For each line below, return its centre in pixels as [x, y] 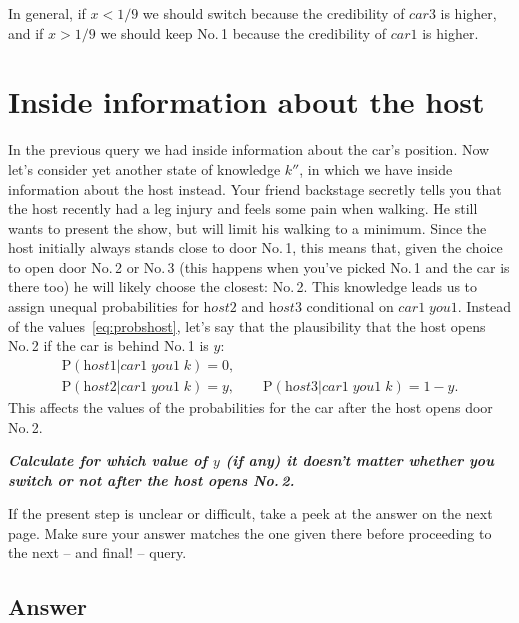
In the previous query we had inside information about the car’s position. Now [249, 149]
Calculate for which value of [108, 460]
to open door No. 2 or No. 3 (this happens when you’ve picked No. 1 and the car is [259, 266]
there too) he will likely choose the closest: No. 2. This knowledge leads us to [243, 286]
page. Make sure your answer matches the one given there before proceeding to [250, 532]
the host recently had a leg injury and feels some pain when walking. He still [243, 208]
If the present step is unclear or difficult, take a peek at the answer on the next [250, 513]
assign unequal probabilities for [103, 306]
